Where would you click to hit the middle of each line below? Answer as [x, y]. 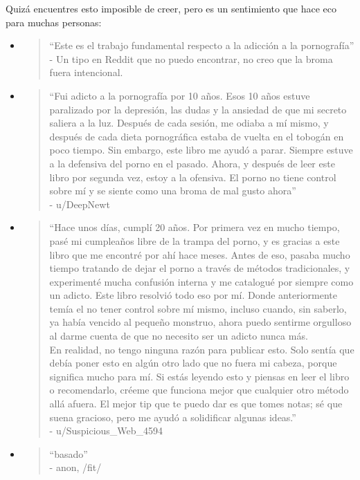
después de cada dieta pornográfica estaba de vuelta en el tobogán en [197, 136]
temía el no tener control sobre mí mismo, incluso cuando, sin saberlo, [198, 308]
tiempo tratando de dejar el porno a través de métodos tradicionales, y [200, 268]
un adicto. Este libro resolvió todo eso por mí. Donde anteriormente [193, 295]
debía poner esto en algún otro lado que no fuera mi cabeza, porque [193, 363]
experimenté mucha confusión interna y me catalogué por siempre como [201, 281]
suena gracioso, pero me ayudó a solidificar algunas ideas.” [173, 417]
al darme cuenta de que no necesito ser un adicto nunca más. [179, 336]
